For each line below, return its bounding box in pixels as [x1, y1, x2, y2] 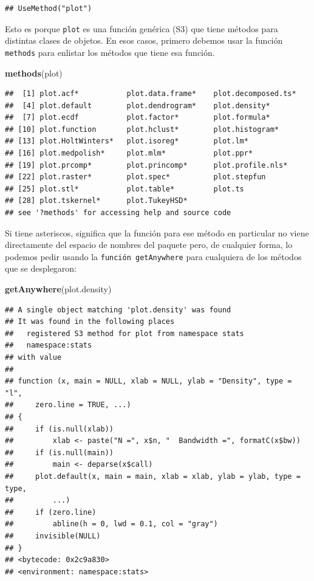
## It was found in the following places [5, 317, 175, 326]
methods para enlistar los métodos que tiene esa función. [5, 46, 215, 58]
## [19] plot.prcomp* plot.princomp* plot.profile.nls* [5, 160, 288, 170]
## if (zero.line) [5, 507, 97, 517]
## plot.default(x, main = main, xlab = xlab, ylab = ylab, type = [5, 472, 301, 481]
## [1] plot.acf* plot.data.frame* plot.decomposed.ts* [5, 89, 296, 98]
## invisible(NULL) [5, 531, 101, 540]
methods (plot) [5, 66, 63, 79]
